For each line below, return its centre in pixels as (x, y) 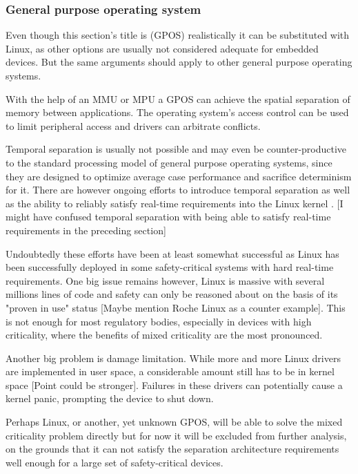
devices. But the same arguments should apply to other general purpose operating (179, 62)
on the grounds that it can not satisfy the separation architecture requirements (172, 449)
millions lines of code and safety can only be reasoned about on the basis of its (172, 294)
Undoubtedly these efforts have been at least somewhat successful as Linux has (172, 253)
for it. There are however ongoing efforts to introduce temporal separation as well (178, 190)
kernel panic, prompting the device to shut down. (110, 398)
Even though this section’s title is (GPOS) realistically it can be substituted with (178, 35)
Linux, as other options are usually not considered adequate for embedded (162, 48)
